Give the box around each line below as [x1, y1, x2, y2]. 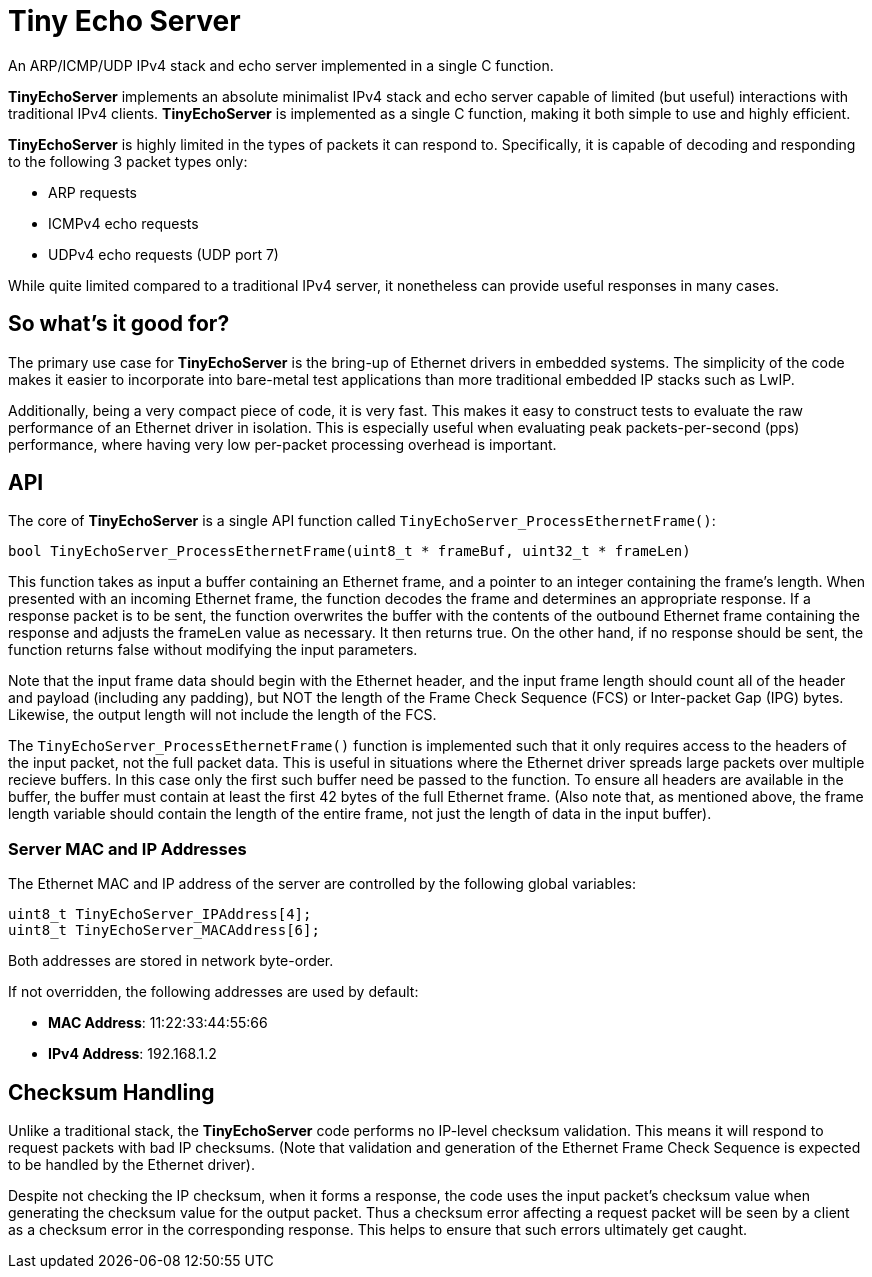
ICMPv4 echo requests [48, 214, 199, 232]
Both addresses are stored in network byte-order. [8, 952, 334, 970]
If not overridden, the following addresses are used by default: [8, 983, 419, 1001]
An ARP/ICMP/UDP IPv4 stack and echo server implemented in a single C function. [8, 56, 554, 74]
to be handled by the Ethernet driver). [8, 1156, 255, 1174]
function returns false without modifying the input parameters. [8, 641, 418, 659]
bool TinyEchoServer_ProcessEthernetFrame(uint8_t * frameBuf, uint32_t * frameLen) [8, 543, 691, 560]
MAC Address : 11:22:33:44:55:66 [48, 1014, 268, 1032]
